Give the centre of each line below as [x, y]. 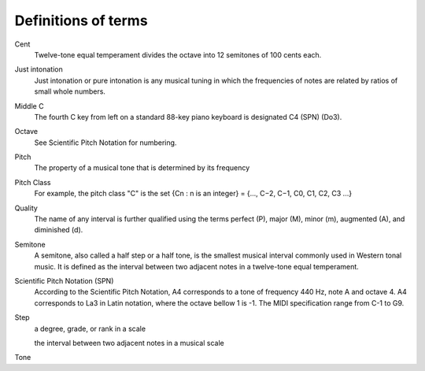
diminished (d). [59, 230]
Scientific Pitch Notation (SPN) [64, 280]
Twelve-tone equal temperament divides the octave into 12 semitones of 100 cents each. [178, 54]
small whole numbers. [70, 91]
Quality [26, 208]
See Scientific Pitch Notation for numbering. [105, 143]
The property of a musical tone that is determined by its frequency [142, 168]
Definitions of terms [81, 20]
